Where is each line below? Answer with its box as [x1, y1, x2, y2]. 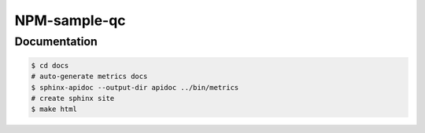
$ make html [31, 105, 78, 113]
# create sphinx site [31, 94, 115, 102]
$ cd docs [31, 61, 69, 70]
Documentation [14, 34, 98, 49]
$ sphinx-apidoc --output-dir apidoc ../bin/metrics [31, 83, 239, 92]
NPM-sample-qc [14, 12, 126, 29]
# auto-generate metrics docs [31, 72, 148, 81]
